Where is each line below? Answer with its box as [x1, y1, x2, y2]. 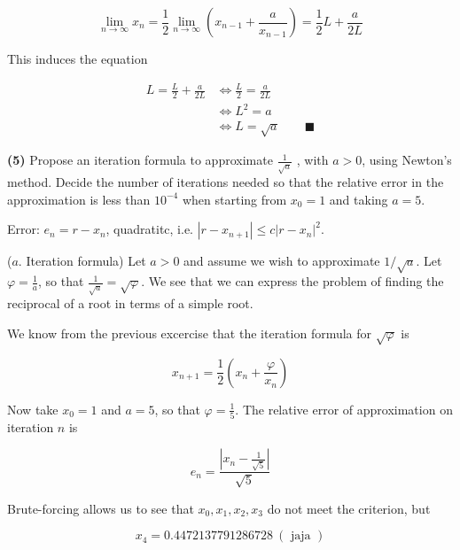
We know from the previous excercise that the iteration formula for [7, 323, 372, 342]
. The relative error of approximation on [235, 399, 453, 418]
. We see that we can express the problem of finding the [141, 272, 444, 290]
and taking [329, 190, 388, 208]
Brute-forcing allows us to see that [7, 499, 194, 517]
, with [296, 151, 329, 169]
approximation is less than [7, 190, 151, 208]
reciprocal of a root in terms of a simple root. [7, 294, 253, 313]
